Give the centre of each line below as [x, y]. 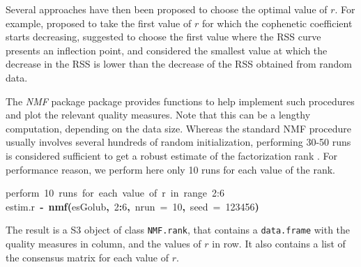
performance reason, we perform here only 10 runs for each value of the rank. [171, 169]
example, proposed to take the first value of [99, 23]
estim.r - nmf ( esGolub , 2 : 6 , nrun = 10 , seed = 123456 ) [132, 206]
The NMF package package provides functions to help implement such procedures [180, 101]
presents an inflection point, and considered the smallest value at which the [167, 50]
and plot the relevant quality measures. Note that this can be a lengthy [158, 115]
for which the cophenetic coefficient [277, 23]
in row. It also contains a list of [279, 243]
